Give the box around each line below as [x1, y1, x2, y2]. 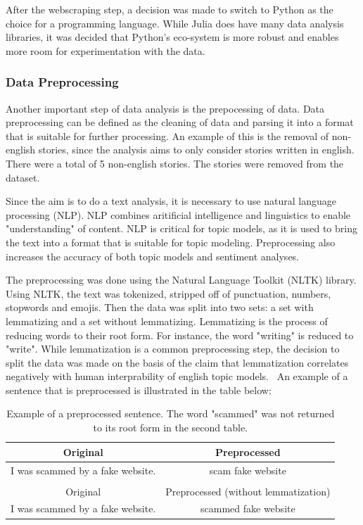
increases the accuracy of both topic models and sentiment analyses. [6, 248, 300, 263]
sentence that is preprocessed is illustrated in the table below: [6, 382, 272, 397]
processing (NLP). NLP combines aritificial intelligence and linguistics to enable [6, 207, 351, 222]
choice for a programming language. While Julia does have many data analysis [6, 15, 344, 30]
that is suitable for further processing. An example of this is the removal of [6, 128, 329, 143]
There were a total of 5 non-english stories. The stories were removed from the [6, 156, 344, 170]
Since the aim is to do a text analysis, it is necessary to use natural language [6, 194, 336, 208]
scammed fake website [200, 501, 295, 516]
